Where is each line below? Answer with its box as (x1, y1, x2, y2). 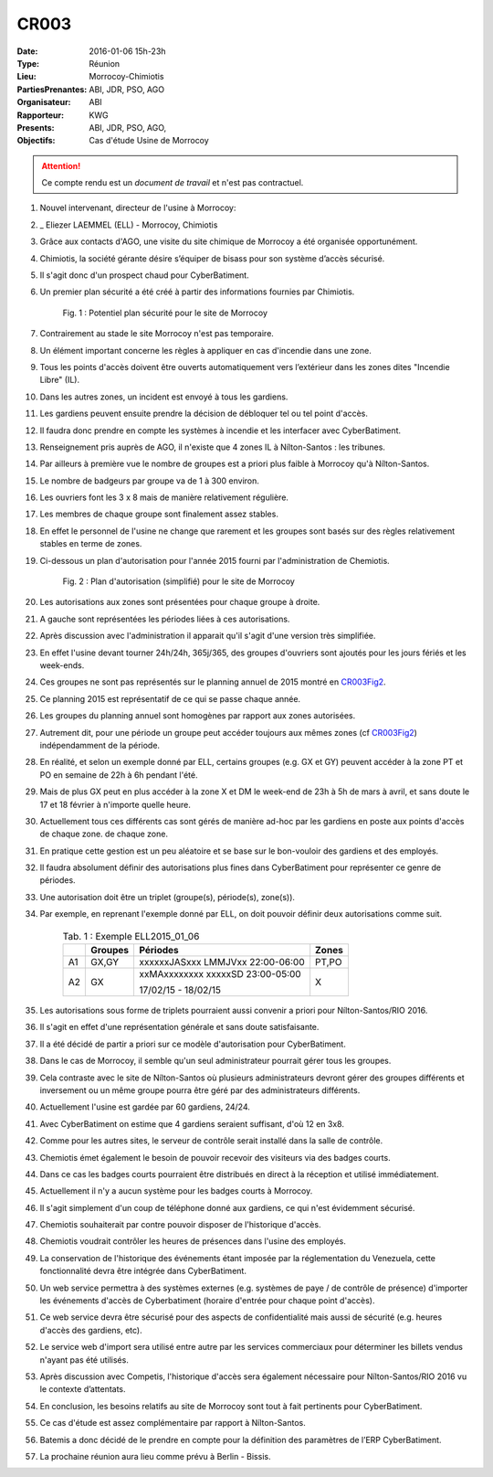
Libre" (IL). (39, 375, 80, 386)
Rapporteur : (16, 110, 64, 121)
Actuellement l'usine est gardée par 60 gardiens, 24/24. (39, 1101, 251, 1112)
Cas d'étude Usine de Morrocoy (89, 135, 209, 146)
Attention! (41, 160, 81, 171)
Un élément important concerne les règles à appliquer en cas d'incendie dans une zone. (39, 345, 372, 356)
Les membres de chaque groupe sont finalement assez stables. (39, 508, 278, 520)
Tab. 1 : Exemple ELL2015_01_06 (62, 930, 200, 942)
